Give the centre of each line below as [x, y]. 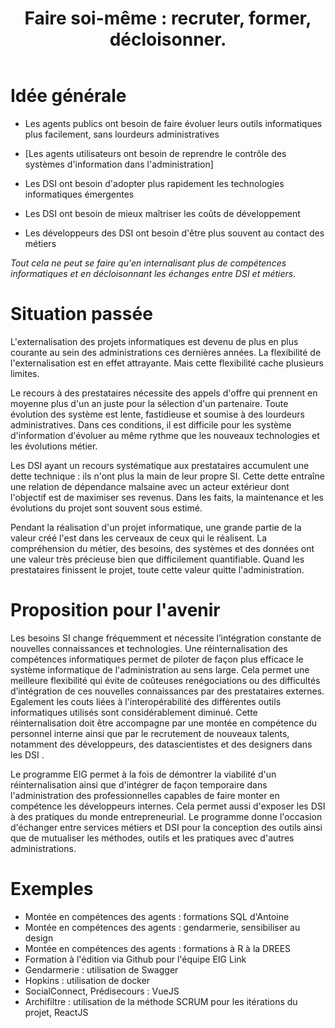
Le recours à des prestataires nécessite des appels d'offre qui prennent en [164, 393]
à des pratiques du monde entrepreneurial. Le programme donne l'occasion [166, 816]
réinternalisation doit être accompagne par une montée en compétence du [164, 723]
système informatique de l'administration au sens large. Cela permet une [160, 669]
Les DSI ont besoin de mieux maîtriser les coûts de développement [162, 213]
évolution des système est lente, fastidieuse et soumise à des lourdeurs [157, 414]
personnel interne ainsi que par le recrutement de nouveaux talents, [150, 733]
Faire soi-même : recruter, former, [168, 18]
